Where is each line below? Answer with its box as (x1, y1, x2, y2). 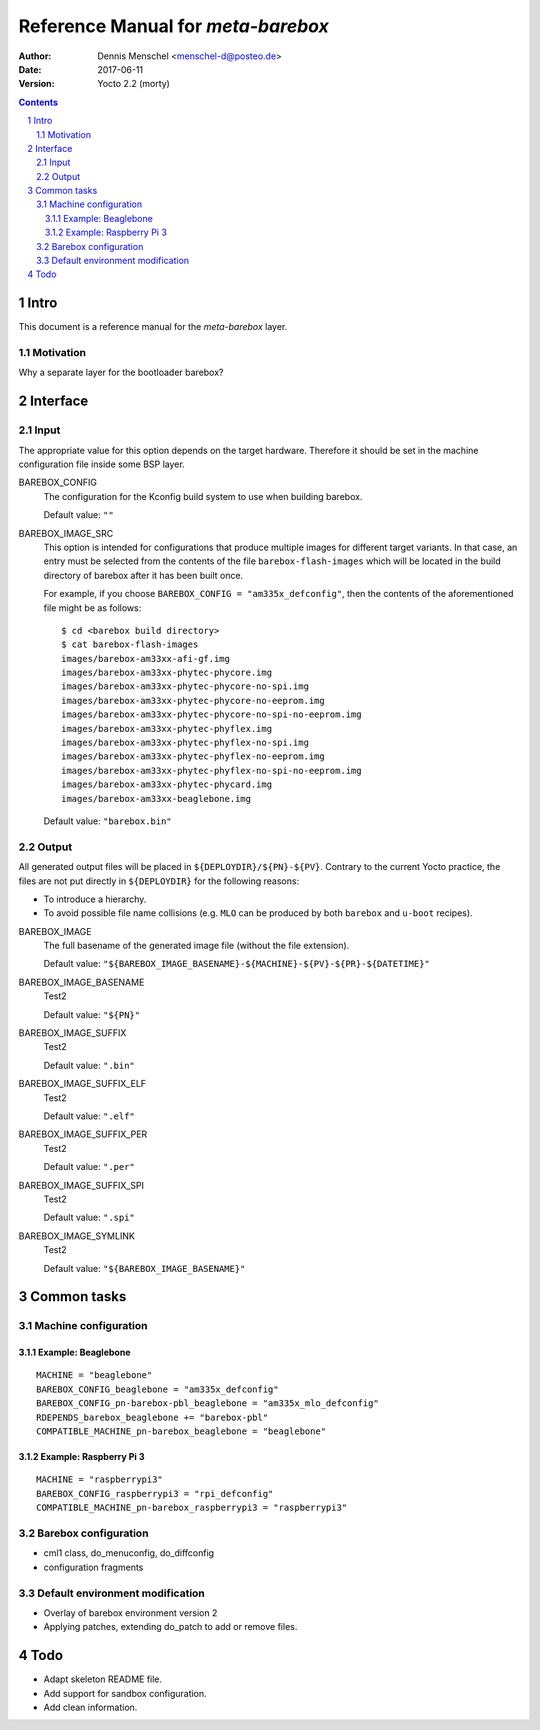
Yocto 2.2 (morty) (97, 78, 170, 90)
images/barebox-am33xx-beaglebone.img (61, 793, 252, 804)
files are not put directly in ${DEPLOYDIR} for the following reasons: (18, 875, 300, 887)
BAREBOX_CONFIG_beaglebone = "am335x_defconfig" (36, 1383, 279, 1395)
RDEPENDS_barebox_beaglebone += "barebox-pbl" (36, 1411, 269, 1423)
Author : (18, 50, 52, 62)
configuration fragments (43, 1561, 144, 1573)
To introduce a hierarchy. (43, 893, 147, 905)
